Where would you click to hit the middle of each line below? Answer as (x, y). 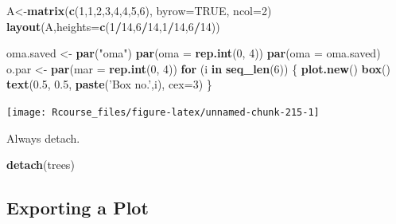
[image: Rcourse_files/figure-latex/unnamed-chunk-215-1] (163, 112)
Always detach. (43, 138)
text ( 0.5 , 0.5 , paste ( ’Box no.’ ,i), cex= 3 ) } (109, 84)
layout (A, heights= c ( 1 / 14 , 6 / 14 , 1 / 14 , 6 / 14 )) (113, 26)
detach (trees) (41, 165)
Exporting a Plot (78, 208)
